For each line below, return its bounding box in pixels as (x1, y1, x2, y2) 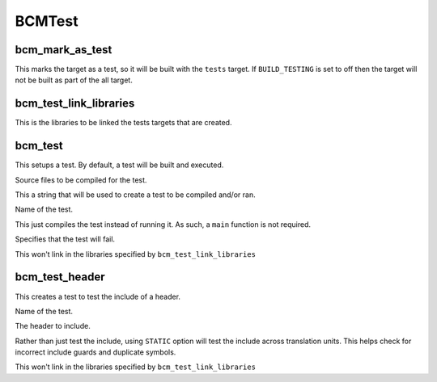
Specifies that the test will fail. (15, 234, 116, 244)
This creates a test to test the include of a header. (15, 292, 181, 301)
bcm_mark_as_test (15, 43, 112, 57)
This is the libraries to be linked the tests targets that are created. (15, 118, 232, 128)
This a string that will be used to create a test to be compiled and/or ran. (15, 190, 256, 199)
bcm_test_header (15, 271, 105, 284)
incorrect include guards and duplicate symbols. (15, 347, 176, 357)
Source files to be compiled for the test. (15, 174, 147, 185)
